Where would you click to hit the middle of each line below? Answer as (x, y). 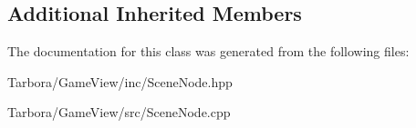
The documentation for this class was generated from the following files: (208, 51)
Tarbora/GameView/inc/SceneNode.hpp (120, 81)
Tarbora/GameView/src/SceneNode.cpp (119, 112)
